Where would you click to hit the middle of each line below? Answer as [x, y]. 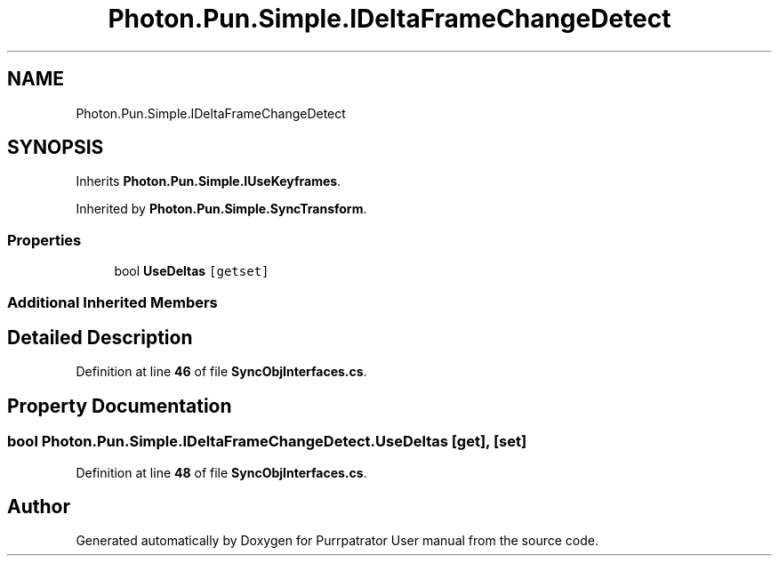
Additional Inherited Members [112, 302]
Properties [44, 240]
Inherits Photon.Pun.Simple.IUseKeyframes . [209, 181]
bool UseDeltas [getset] [192, 271]
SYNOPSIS [56, 148]
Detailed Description [100, 337]
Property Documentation [120, 406]
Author [39, 507]
